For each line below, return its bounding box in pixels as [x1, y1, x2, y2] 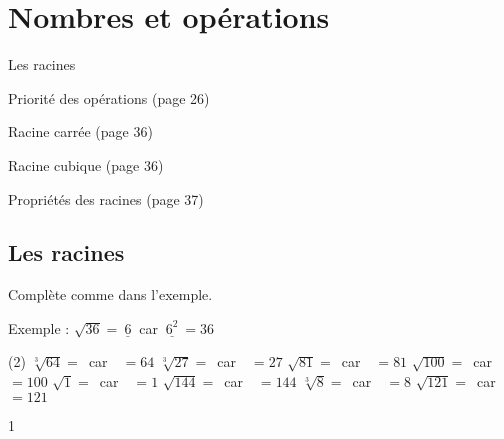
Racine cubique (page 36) [8, 154, 164, 175]
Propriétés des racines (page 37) [8, 188, 204, 209]
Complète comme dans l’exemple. [8, 284, 213, 305]
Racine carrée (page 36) [8, 121, 153, 142]
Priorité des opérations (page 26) [8, 87, 210, 108]
